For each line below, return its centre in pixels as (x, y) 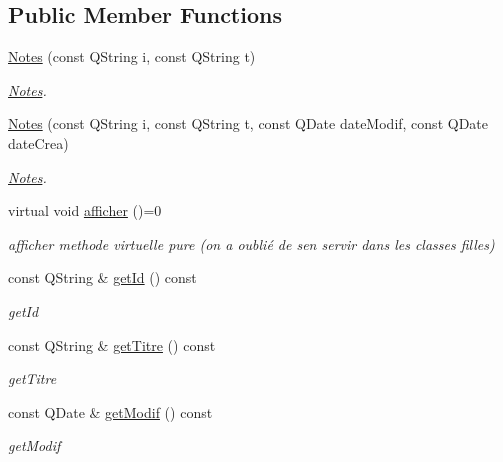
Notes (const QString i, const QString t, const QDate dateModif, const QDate (248, 123)
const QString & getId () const (102, 277)
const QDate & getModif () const (110, 411)
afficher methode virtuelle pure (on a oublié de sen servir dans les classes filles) (251, 243)
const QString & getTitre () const (112, 344)
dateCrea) (38, 142)
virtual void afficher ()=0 (85, 210)
